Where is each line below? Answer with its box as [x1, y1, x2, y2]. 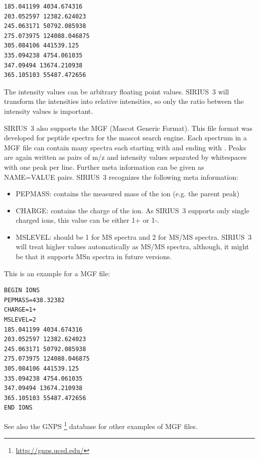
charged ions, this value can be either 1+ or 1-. [15, 215, 159, 225]
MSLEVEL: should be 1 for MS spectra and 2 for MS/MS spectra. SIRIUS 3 [15, 231, 252, 242]
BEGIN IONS [4, 287, 40, 294]
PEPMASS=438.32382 [4, 296, 65, 304]
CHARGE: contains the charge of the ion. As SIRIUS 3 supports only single [15, 205, 250, 215]
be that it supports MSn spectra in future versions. [15, 251, 172, 262]
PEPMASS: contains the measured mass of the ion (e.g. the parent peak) [15, 188, 240, 199]
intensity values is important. [4, 105, 93, 116]
